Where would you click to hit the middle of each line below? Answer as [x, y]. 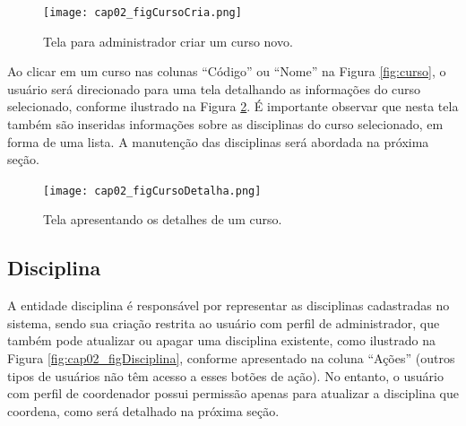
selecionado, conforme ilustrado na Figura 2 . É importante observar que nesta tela [233, 106]
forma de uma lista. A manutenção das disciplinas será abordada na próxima [218, 141]
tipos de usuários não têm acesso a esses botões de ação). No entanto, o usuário [225, 375]
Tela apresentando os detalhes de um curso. [163, 219]
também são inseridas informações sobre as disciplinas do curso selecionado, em [225, 124]
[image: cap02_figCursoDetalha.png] [152, 191]
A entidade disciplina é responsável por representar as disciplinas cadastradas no [229, 305]
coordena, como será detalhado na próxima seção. [143, 410]
